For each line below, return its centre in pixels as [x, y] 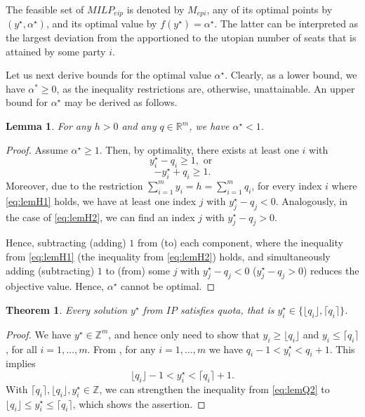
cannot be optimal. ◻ [168, 286]
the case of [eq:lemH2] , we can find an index [100, 217]
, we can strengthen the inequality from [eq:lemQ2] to [214, 389]
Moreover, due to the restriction [74, 185]
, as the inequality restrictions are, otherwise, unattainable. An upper [206, 88]
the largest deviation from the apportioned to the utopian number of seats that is [181, 38]
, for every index [287, 185]
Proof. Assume [37, 149]
